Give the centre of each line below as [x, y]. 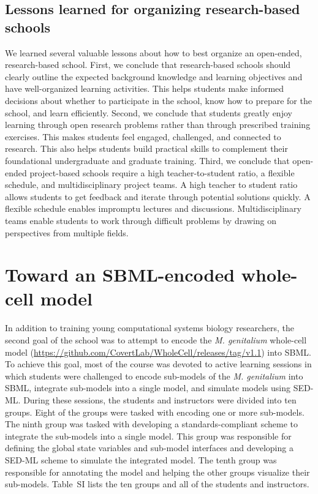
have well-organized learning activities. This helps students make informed [145, 88]
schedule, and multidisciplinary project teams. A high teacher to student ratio [151, 185]
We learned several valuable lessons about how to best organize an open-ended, [153, 52]
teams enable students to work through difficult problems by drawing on [141, 220]
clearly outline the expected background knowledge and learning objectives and [154, 76]
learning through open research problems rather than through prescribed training [158, 125]
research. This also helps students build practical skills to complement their [146, 148]
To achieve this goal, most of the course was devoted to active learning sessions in [158, 364]
